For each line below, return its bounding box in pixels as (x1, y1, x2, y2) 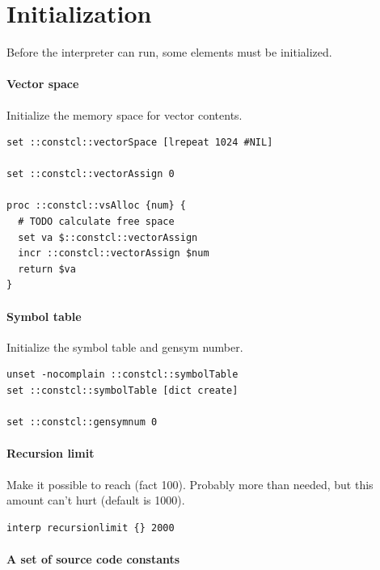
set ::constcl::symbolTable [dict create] (6, 385, 239, 397)
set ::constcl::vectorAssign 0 (6, 168, 175, 180)
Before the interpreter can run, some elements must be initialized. (6, 44, 332, 61)
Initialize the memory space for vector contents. (6, 106, 243, 123)
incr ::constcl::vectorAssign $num (18, 247, 209, 260)
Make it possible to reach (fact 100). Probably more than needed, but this (6, 475, 374, 492)
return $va (18, 263, 76, 275)
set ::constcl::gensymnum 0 (6, 416, 158, 429)
